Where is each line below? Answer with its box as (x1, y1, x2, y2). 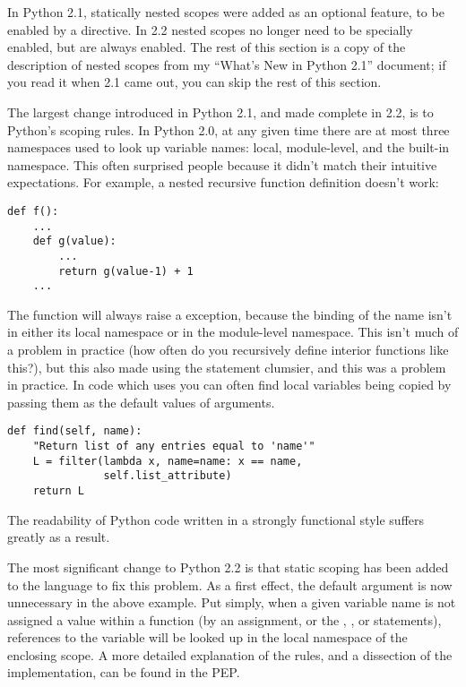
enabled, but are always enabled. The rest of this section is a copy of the (7, 38, 406, 56)
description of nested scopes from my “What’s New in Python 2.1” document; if (7, 55, 446, 73)
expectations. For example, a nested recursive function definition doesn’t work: (7, 173, 439, 192)
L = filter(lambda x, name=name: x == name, (32, 454, 303, 468)
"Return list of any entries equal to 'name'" (32, 440, 315, 453)
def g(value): (32, 235, 116, 248)
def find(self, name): (7, 425, 142, 438)
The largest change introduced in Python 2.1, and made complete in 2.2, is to (7, 102, 434, 121)
